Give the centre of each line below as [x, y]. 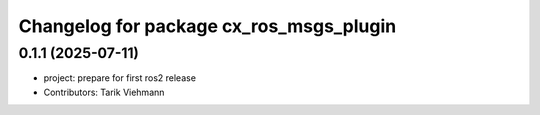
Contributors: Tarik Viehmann [104, 92]
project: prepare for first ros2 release [120, 78]
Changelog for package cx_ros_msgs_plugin [207, 26]
